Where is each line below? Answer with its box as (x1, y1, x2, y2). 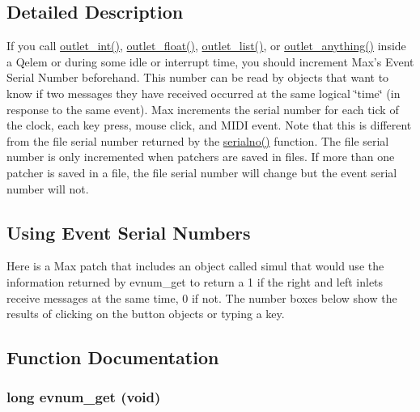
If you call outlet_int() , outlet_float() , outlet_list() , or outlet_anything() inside (6, 37, 406, 54)
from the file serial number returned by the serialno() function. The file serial (6, 132, 389, 149)
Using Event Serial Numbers (6, 219, 251, 244)
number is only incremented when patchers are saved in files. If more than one (6, 148, 395, 165)
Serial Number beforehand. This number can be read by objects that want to (6, 69, 389, 86)
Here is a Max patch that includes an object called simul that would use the (6, 257, 384, 274)
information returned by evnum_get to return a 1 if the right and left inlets (6, 273, 384, 290)
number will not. (6, 180, 89, 197)
